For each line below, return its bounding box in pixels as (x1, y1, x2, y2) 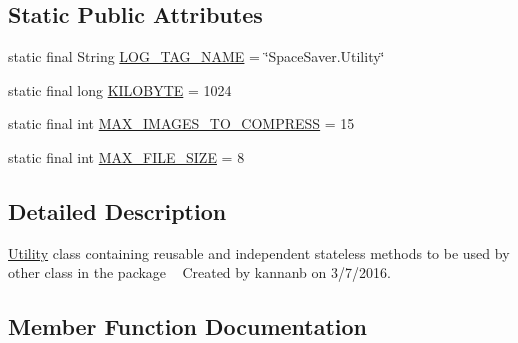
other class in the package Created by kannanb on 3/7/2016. (8, 262, 391, 283)
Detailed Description (8, 195, 227, 226)
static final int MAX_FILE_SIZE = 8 (8, 146, 245, 167)
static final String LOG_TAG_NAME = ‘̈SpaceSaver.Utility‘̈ (8, 46, 385, 67)
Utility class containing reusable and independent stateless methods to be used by (8, 242, 510, 263)
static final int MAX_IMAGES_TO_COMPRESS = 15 (8, 113, 355, 134)
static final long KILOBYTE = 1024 (8, 79, 232, 100)
